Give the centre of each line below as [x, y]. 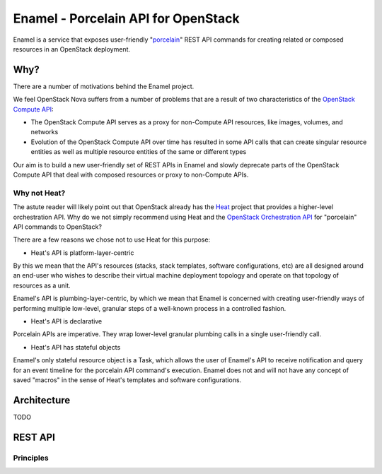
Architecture [42, 400]
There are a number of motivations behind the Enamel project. [104, 86]
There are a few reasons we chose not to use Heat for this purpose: [112, 239]
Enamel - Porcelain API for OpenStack [126, 18]
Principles [31, 458]
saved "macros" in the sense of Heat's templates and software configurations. [127, 380]
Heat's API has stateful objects [76, 347]
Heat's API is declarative [66, 321]
